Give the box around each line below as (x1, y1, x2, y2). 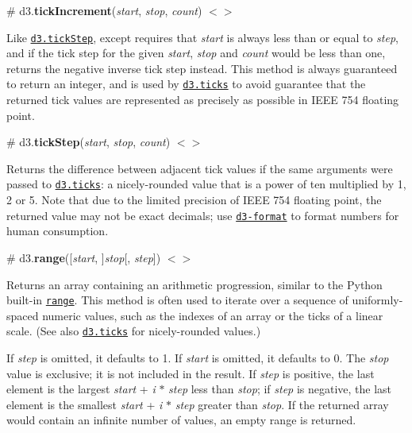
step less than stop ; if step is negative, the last (168, 381, 392, 397)
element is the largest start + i (6, 381, 156, 397)
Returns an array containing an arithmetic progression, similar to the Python (6, 276, 383, 292)
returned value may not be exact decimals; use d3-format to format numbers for (6, 207, 399, 223)
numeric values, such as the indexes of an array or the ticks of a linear (42, 307, 383, 323)
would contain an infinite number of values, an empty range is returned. (6, 412, 356, 428)
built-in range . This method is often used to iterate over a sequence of (6, 292, 348, 308)
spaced (6, 307, 39, 323)
